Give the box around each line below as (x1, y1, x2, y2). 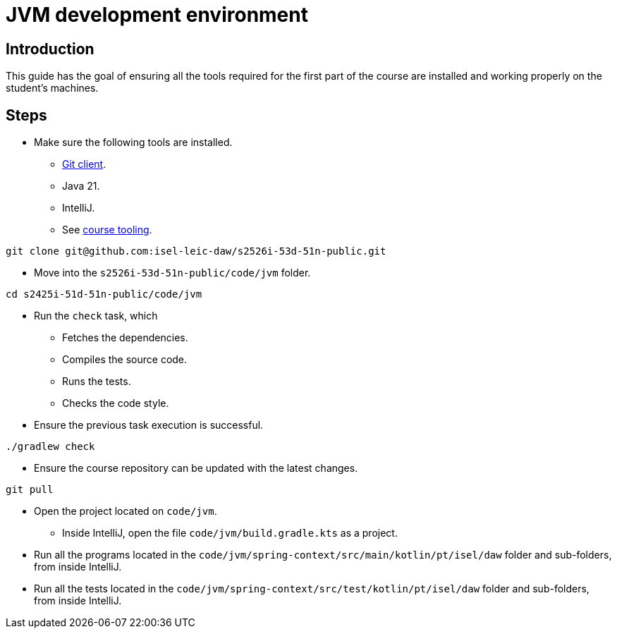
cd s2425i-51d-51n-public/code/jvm (6, 288, 202, 300)
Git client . (62, 158, 106, 171)
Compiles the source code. (62, 353, 188, 366)
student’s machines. (6, 82, 99, 95)
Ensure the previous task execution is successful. (34, 419, 264, 432)
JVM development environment (6, 3, 308, 27)
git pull (6, 484, 54, 496)
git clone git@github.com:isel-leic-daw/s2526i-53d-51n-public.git (6, 245, 386, 257)
